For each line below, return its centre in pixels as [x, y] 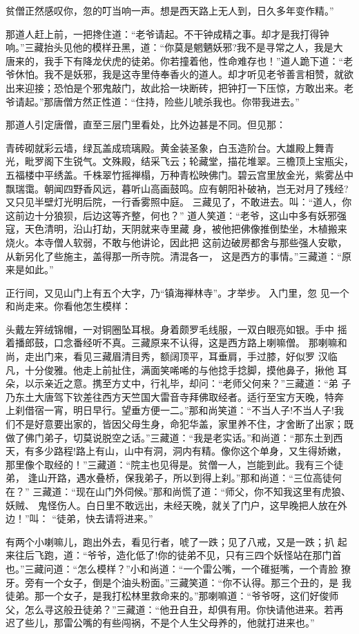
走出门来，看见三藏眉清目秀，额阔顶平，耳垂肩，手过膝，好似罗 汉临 [181, 356]
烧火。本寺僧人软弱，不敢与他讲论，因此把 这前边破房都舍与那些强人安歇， [176, 242]
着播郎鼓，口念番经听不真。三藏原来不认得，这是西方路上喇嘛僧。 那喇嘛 [172, 343]
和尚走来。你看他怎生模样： [68, 306]
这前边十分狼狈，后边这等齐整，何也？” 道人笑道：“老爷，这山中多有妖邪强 [176, 215]
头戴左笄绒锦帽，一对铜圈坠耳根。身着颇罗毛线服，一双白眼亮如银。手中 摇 [176, 329]
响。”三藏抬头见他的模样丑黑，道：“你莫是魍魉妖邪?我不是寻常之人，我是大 [174, 47]
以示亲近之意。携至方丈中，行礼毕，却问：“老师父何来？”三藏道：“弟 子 [188, 383]
